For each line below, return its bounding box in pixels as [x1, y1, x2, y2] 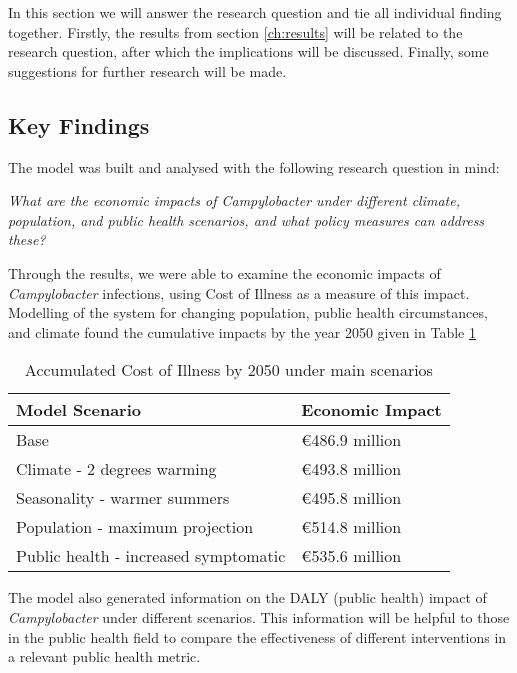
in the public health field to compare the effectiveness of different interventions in [8, 626, 507, 647]
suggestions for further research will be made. [8, 60, 287, 81]
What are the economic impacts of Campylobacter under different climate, [8, 190, 460, 211]
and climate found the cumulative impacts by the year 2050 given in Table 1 [8, 321, 476, 342]
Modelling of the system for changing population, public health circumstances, [8, 302, 488, 323]
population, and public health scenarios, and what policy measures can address [8, 209, 485, 230]
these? [8, 229, 46, 250]
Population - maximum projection [16, 515, 254, 539]
